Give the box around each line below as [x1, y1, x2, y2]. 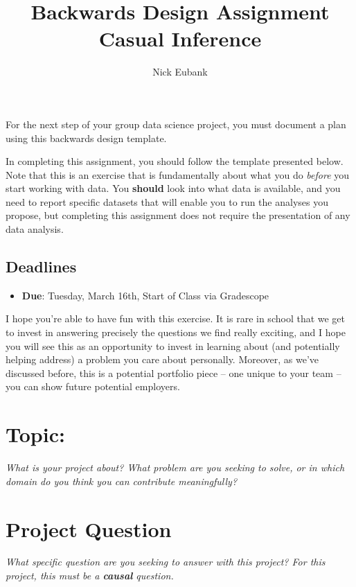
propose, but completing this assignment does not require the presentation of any [6, 208, 350, 222]
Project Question [6, 514, 172, 543]
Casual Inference [98, 24, 262, 53]
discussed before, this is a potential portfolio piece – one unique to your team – [6, 365, 341, 380]
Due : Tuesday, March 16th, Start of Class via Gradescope [21, 288, 269, 302]
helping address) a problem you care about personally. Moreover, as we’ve [6, 352, 319, 367]
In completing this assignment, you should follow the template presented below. [6, 154, 344, 168]
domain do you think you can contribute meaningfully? [6, 473, 238, 488]
